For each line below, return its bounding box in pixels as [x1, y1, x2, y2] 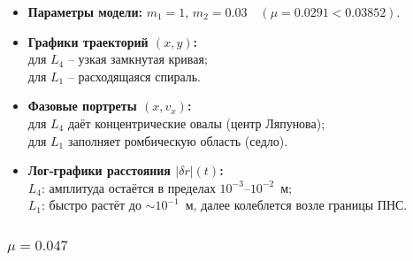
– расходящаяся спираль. [67, 66, 201, 85]
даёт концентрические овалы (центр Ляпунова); [67, 113, 325, 132]
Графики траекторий [27, 32, 149, 50]
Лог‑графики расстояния [27, 161, 171, 180]
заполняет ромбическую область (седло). [67, 131, 288, 150]
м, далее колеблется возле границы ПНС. [185, 196, 408, 214]
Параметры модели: [27, 3, 142, 20]
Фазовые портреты [27, 96, 137, 115]
